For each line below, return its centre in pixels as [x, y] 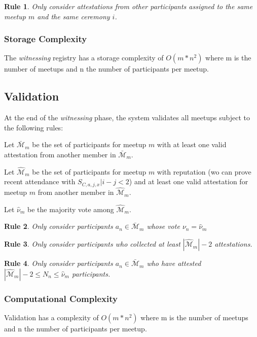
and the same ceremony [74, 16]
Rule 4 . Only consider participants [59, 263]
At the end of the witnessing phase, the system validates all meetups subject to [127, 117]
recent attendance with [40, 181]
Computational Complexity [61, 298]
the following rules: [34, 127]
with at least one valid [192, 144]
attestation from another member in [60, 154]
